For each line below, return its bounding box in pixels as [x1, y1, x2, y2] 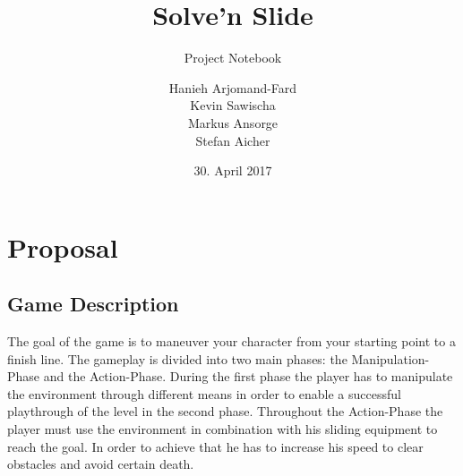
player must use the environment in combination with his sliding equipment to [7, 420, 438, 438]
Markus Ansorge [187, 113, 279, 132]
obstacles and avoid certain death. [7, 455, 194, 473]
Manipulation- [351, 349, 430, 368]
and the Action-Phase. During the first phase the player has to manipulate [43, 367, 453, 386]
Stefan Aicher [195, 131, 270, 149]
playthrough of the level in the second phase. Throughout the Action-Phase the [7, 402, 443, 421]
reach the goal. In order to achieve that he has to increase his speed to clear [7, 437, 424, 455]
